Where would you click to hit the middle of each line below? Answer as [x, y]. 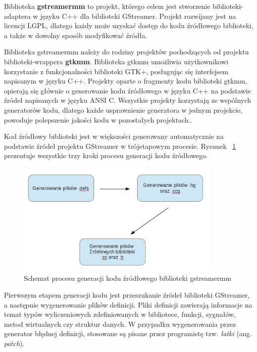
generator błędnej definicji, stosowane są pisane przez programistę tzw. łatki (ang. [128, 333]
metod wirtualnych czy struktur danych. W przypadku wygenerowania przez [120, 324]
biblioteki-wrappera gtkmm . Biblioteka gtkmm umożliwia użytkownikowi [116, 61]
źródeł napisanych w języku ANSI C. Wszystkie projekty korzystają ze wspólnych [128, 100]
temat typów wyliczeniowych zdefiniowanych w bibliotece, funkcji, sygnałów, [120, 314]
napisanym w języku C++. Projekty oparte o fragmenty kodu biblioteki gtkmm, [126, 81]
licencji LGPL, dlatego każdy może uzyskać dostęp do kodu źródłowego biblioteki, [129, 25]
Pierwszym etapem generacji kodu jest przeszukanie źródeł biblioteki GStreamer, [127, 295]
